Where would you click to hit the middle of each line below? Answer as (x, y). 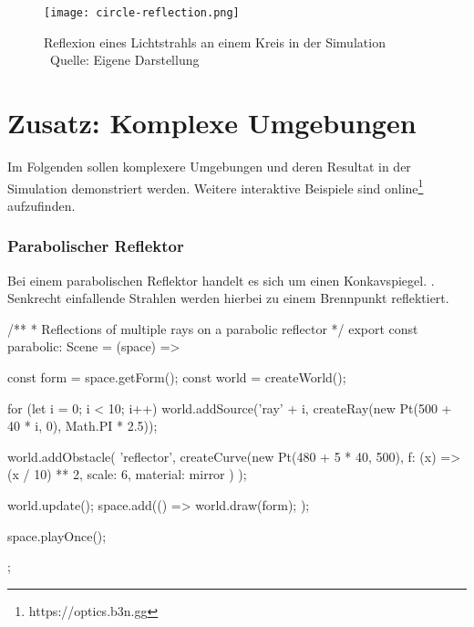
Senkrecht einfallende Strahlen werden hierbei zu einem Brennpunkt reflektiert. (228, 298)
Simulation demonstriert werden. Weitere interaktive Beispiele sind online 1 (216, 186)
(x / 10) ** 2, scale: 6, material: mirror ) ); (127, 474)
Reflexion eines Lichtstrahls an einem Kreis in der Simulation (215, 42)
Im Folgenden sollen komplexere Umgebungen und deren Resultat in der (209, 166)
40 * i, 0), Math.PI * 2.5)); (82, 426)
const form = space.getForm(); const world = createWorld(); (177, 377)
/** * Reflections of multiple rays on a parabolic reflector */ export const (213, 328)
